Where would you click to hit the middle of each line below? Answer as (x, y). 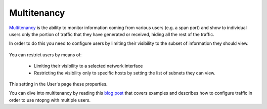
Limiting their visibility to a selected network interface (89, 66)
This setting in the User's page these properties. (58, 84)
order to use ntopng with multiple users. (50, 100)
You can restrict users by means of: (45, 55)
